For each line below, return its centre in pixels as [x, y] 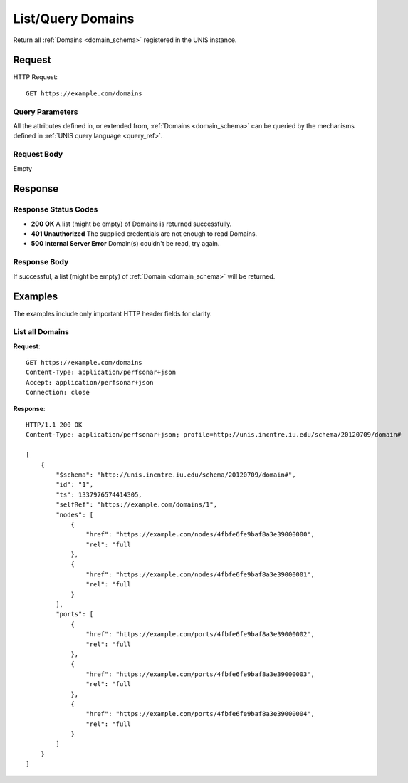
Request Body [38, 155]
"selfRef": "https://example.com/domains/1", [136, 505]
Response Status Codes [56, 209]
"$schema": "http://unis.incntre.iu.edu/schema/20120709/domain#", [176, 475]
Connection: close [58, 393]
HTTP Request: [36, 77]
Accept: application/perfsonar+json [90, 382]
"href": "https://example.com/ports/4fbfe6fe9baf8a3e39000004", [200, 714]
